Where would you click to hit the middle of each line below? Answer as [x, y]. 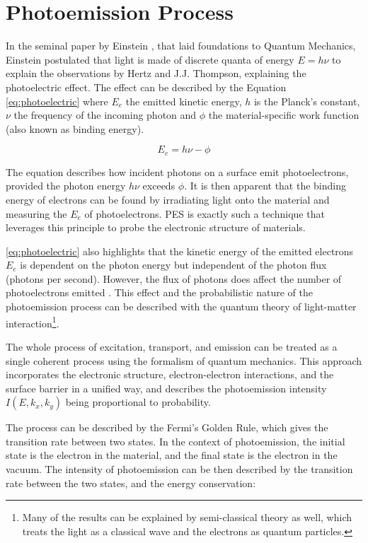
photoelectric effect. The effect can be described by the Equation [146, 87]
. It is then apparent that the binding [265, 186]
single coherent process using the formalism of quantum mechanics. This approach [184, 360]
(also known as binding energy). [75, 128]
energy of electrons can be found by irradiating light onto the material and [168, 199]
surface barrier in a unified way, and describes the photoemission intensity [166, 388]
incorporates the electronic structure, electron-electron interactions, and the [170, 374]
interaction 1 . [33, 322]
